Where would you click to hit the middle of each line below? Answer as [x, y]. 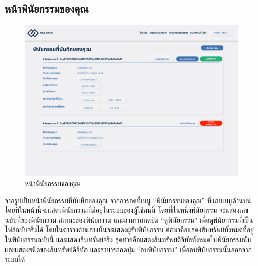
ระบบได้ [15, 259]
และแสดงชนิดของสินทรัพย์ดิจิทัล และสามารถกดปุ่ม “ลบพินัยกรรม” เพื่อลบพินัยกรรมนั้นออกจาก [128, 249]
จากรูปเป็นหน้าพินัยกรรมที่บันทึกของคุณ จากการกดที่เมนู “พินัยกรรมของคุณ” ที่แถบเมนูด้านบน [128, 200]
